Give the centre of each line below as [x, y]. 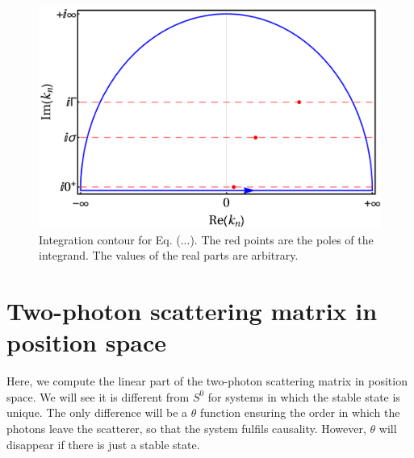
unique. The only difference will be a [97, 412]
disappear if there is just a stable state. [103, 444]
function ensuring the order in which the [300, 412]
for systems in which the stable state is [304, 396]
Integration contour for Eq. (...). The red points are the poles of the [206, 239]
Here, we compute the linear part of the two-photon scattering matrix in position [207, 381]
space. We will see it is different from [98, 396]
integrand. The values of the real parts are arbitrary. [169, 255]
